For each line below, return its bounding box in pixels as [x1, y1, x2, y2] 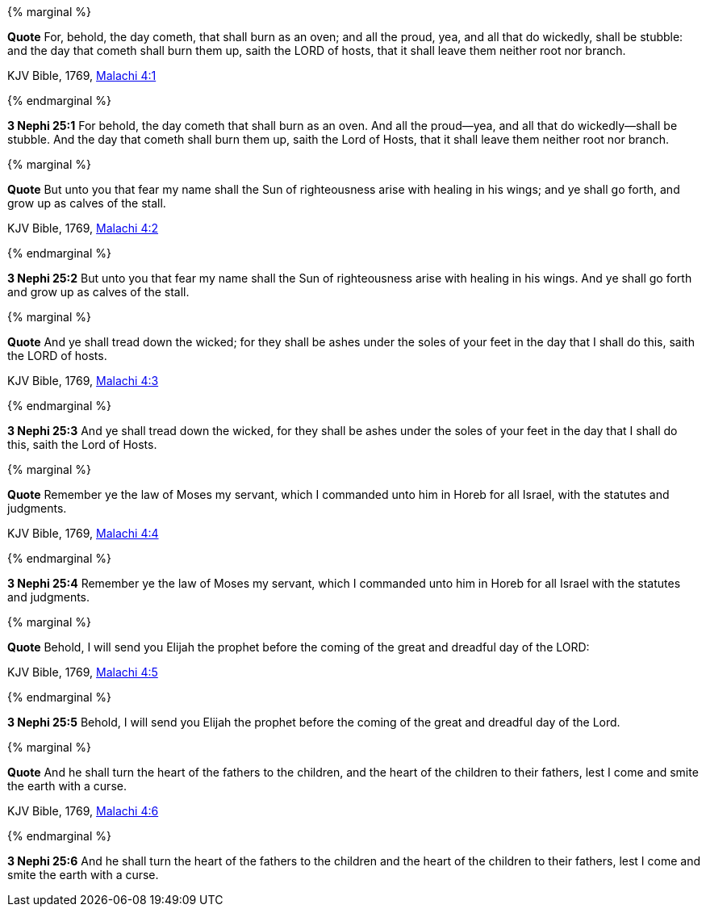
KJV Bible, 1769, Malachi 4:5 [7, 665, 158, 679]
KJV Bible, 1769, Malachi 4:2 [7, 221, 159, 235]
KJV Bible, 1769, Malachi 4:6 [7, 804, 159, 818]
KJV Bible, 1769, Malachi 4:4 [7, 526, 159, 540]
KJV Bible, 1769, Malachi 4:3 [7, 374, 159, 387]
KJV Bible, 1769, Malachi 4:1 [7, 69, 157, 82]
